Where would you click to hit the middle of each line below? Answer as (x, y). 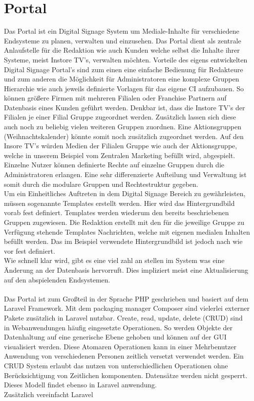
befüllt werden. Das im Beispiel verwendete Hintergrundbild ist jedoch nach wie (123, 241)
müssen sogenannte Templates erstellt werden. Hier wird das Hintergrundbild (119, 203)
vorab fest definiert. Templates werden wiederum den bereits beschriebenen (116, 212)
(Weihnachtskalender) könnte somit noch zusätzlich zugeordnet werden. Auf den (124, 136)
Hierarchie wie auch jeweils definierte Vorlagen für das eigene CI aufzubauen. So (124, 88)
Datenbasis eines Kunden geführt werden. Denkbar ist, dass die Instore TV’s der (125, 107)
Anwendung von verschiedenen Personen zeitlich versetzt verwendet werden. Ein (124, 356)
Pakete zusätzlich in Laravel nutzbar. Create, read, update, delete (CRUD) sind (123, 317)
